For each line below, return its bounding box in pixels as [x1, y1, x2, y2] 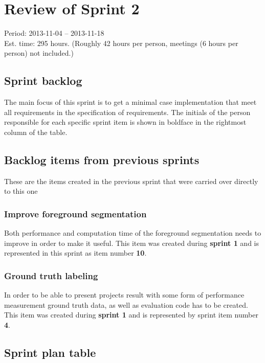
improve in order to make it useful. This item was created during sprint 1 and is [4, 237, 259, 248]
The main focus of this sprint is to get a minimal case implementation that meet [4, 97, 257, 107]
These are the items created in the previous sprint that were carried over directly [4, 175, 258, 186]
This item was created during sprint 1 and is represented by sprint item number [4, 309, 258, 320]
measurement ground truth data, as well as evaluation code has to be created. [4, 299, 248, 310]
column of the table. [4, 126, 68, 137]
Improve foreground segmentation [4, 207, 147, 220]
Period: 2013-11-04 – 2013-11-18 [4, 28, 104, 38]
